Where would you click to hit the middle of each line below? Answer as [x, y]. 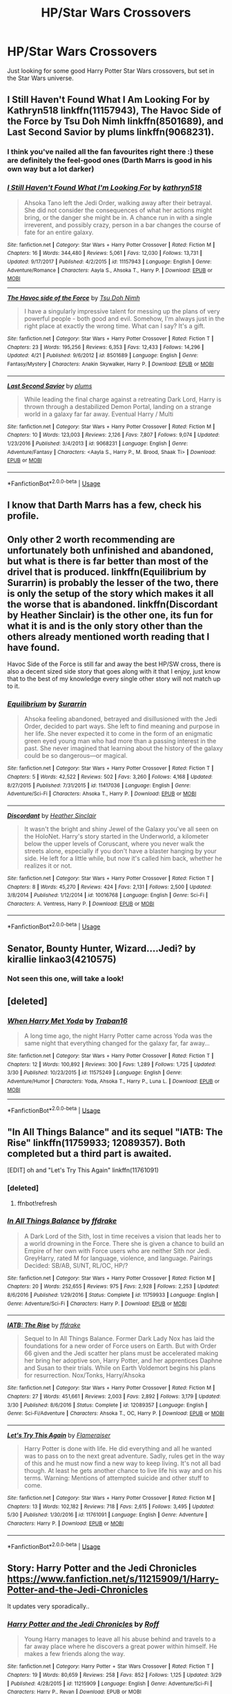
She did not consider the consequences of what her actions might [118, 210]
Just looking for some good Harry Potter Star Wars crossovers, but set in [111, 70]
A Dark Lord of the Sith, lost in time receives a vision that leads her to [123, 1236]
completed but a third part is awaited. [89, 1153]
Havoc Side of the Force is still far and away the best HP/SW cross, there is [114, 664]
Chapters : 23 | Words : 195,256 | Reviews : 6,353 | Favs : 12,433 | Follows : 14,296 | [106, 347]
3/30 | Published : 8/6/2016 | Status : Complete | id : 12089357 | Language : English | [107, 1405]
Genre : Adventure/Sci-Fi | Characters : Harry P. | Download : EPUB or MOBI [97, 1304]
